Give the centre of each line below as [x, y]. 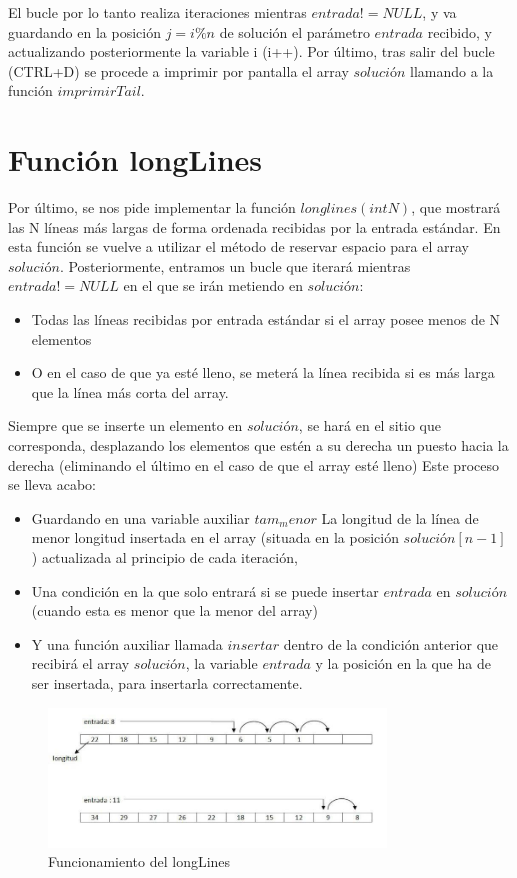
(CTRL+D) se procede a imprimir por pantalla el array [178, 70]
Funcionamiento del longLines [139, 861]
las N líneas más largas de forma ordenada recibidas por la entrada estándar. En [254, 226]
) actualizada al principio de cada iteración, [164, 557]
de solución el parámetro [294, 31]
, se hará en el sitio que [369, 425]
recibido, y [459, 31]
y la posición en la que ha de [403, 663]
